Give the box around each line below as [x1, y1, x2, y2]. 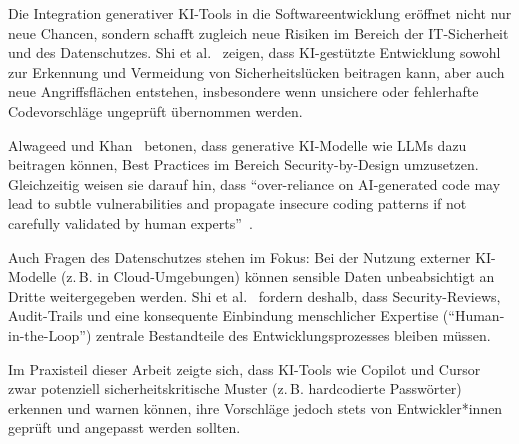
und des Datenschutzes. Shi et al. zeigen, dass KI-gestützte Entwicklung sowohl [8, 42, 501, 63]
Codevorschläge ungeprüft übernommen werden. [8, 100, 303, 121]
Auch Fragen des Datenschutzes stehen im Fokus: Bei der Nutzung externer [8, 246, 471, 267]
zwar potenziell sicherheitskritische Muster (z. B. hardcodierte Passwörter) [8, 378, 462, 399]
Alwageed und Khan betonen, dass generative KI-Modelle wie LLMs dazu [8, 134, 467, 155]
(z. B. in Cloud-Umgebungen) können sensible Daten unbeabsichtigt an [60, 266, 495, 287]
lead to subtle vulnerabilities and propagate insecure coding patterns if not [8, 193, 467, 214]
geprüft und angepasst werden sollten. [8, 417, 241, 438]
